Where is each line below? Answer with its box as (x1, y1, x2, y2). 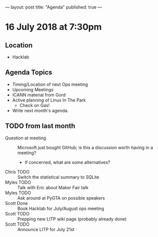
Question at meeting (5, 135, 46, 141)
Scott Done (5, 200, 28, 206)
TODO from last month (5, 122, 75, 130)
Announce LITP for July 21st (17, 226, 75, 232)
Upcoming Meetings (12, 86, 54, 93)
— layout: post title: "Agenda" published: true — (5, 4, 102, 10)
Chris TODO (5, 169, 30, 174)
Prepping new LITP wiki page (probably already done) (17, 216, 127, 222)
